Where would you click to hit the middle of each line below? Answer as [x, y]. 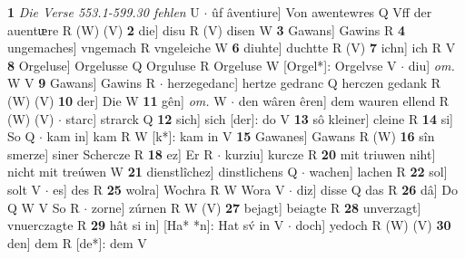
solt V [25, 189]
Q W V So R [44, 207]
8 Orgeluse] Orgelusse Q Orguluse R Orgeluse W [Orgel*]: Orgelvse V [202, 65]
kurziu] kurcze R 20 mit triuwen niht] [330, 153]
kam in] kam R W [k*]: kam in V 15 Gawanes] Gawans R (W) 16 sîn [241, 136]
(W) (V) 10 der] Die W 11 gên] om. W [117, 100]
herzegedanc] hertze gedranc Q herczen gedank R [304, 83]
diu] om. [431, 65]
